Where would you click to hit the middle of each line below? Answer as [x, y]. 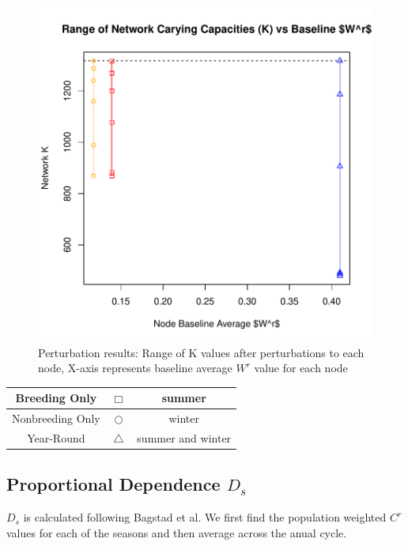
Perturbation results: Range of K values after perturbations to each [201, 352]
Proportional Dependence [113, 484]
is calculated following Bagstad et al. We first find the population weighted [205, 517]
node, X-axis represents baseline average [135, 368]
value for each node [301, 368]
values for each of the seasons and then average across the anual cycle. [177, 532]
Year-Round [56, 437]
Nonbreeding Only [56, 418]
